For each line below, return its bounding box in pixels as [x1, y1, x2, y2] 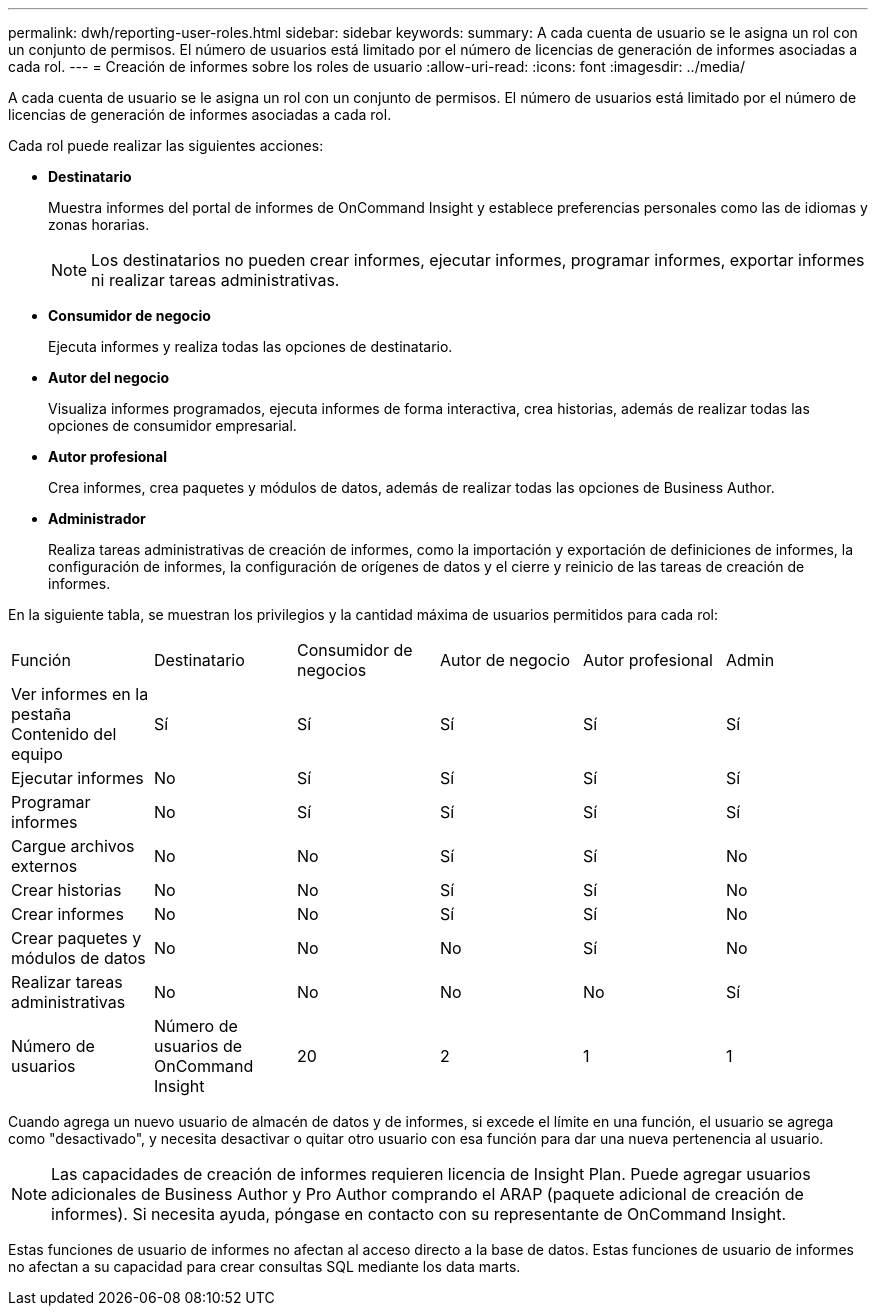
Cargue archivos [11, 836, 135, 856]
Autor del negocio [48, 369, 170, 386]
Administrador [48, 510, 146, 527]
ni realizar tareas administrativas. [91, 270, 340, 290]
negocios [296, 660, 367, 680]
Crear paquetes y [11, 928, 142, 948]
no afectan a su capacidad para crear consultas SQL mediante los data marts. [8, 1258, 521, 1275]
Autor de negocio [439, 650, 571, 670]
